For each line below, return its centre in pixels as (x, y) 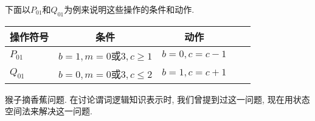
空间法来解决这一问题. (49, 111)
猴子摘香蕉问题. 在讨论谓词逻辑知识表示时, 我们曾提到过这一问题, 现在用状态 (157, 99)
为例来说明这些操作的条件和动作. (129, 9)
